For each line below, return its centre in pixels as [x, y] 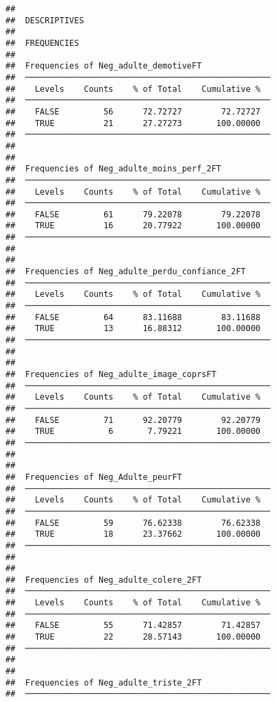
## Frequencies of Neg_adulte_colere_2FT [104, 580]
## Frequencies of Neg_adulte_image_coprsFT [111, 374]
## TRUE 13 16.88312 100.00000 [133, 329]
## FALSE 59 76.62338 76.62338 [133, 523]
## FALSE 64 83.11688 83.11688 [133, 317]
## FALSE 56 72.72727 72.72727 [133, 111]
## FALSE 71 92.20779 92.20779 [133, 420]
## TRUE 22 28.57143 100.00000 [133, 637]
